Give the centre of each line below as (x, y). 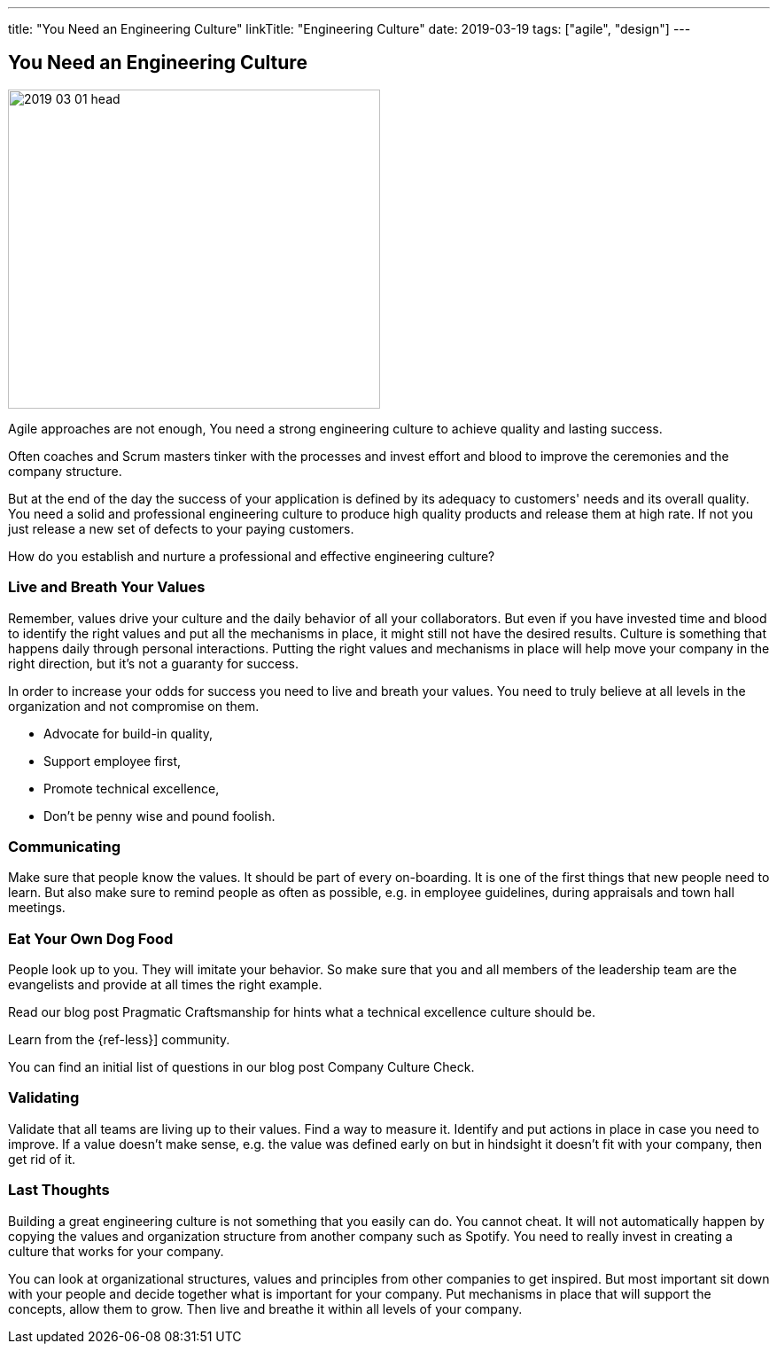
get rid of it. (42, 1159)
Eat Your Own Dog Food (91, 938)
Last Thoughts (59, 1190)
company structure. (65, 471)
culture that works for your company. (116, 1251)
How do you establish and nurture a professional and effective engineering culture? (252, 556)
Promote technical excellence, (132, 788)
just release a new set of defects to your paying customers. (181, 528)
